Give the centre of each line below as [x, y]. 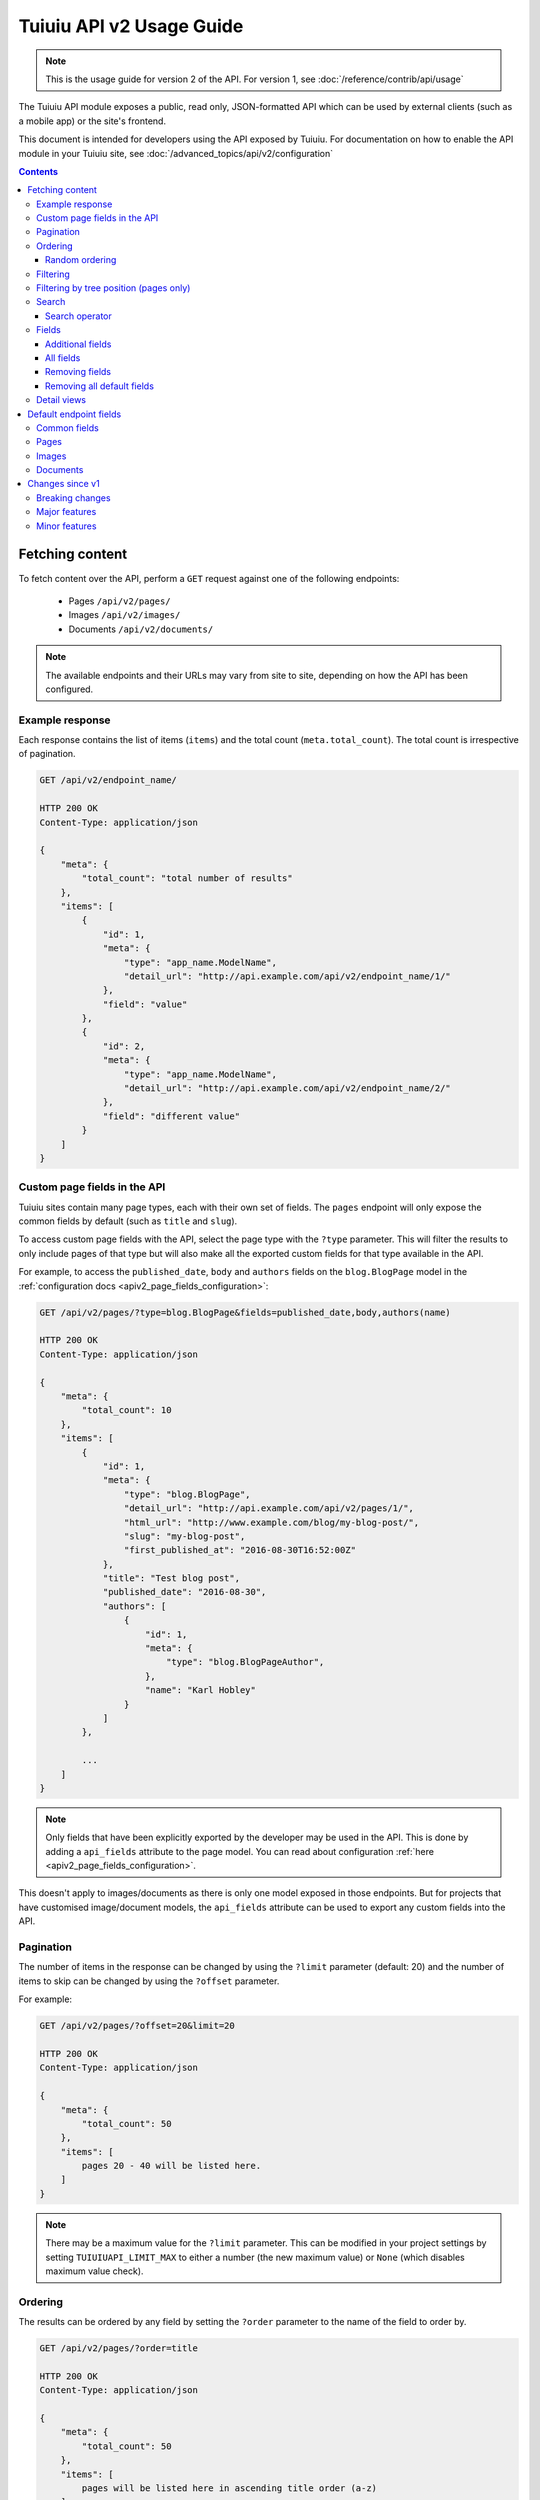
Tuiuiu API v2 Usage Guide [131, 26]
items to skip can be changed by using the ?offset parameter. [149, 1981]
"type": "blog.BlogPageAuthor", [245, 1662]
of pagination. [47, 754]
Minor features [66, 526]
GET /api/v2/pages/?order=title [119, 2348]
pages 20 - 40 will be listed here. [171, 2166]
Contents [38, 171]
